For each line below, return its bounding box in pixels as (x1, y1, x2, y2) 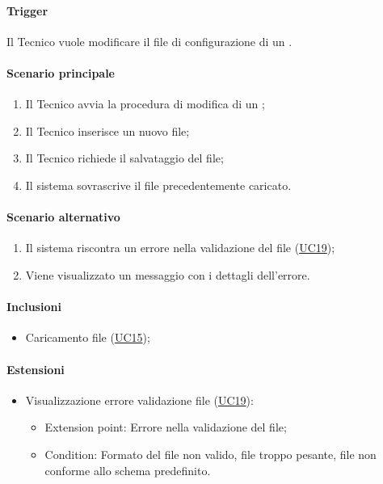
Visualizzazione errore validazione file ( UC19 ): (25, 391, 254, 408)
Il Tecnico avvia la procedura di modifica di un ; (25, 95, 265, 112)
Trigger (6, 2, 48, 19)
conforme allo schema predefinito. (44, 461, 211, 478)
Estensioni (6, 360, 65, 377)
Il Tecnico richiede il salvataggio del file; (25, 149, 224, 166)
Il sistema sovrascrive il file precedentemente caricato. (25, 176, 292, 193)
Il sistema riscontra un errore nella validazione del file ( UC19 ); (25, 239, 335, 256)
